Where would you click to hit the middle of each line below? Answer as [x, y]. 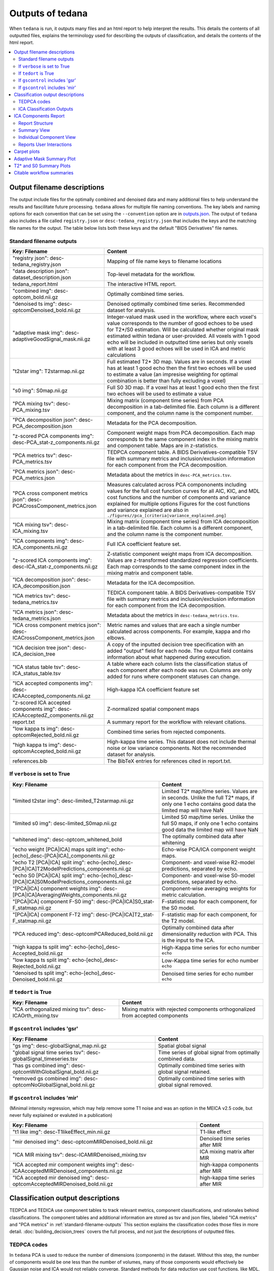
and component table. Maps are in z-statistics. [162, 445]
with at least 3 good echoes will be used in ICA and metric [176, 348]
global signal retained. [184, 1072]
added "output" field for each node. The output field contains [180, 651]
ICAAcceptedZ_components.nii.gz [53, 715]
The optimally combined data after [203, 836]
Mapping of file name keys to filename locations [164, 261]
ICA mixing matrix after [227, 1152]
